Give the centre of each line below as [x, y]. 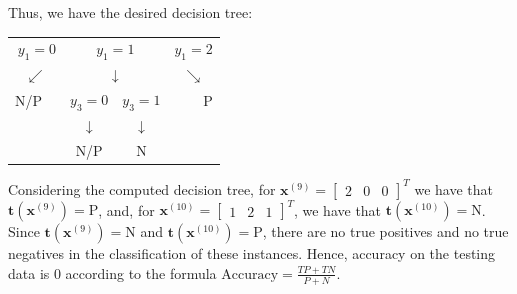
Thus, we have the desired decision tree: [130, 12]
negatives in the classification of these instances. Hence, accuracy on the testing [252, 253]
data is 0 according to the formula [112, 272]
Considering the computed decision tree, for [142, 188]
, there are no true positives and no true [385, 231]
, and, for [126, 209]
